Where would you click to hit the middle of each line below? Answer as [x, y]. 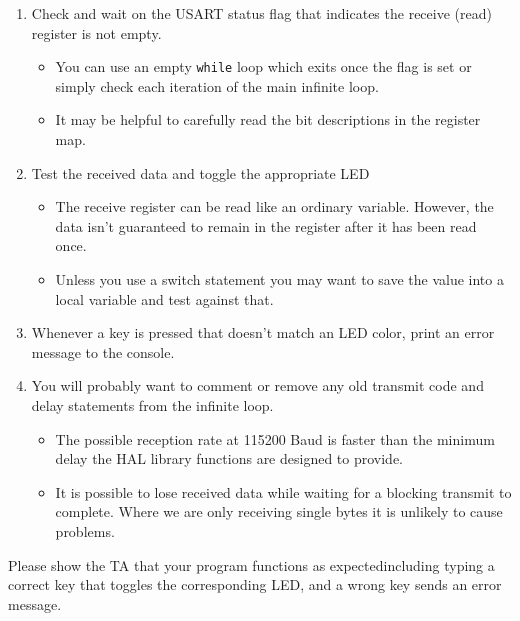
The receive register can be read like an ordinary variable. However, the [274, 206]
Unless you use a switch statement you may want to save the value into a [279, 279]
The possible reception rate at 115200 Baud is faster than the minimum [275, 438]
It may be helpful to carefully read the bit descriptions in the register [268, 119]
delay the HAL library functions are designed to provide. [229, 458]
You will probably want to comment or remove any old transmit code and [257, 385]
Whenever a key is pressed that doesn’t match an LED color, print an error [263, 332]
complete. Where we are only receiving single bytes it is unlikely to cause [279, 511]
